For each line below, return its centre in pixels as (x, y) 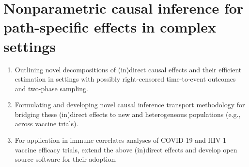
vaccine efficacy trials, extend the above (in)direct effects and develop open (126, 149)
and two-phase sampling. (51, 88)
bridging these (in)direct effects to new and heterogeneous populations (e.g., (128, 114)
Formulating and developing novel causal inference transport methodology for (130, 105)
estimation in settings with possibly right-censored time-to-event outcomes (125, 79)
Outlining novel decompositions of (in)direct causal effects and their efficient (128, 69)
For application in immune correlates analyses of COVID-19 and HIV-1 (121, 140)
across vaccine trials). (47, 124)
